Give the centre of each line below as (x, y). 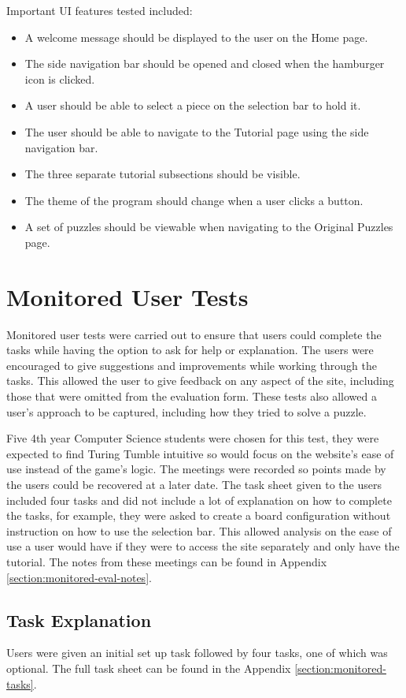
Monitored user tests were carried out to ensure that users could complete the (194, 334)
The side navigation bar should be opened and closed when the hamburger (205, 63)
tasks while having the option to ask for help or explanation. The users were (190, 350)
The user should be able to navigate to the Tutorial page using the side (197, 131)
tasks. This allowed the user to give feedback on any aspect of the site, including (200, 381)
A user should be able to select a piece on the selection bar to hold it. (193, 105)
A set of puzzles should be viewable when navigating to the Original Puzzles (209, 227)
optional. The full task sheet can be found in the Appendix (149, 668)
